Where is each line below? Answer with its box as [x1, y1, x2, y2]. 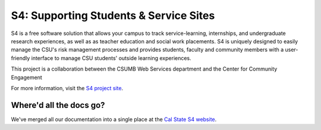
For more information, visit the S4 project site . [11, 84, 124, 91]
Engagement [11, 74, 43, 81]
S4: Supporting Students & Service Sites [11, 9, 215, 22]
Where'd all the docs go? [11, 100, 105, 110]
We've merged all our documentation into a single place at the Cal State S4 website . [11, 116, 217, 123]
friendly [11, 54, 30, 62]
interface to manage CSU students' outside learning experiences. [31, 54, 191, 62]
